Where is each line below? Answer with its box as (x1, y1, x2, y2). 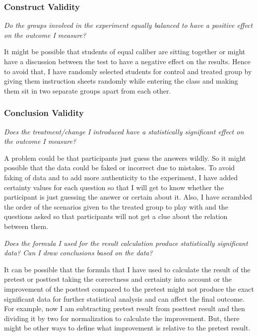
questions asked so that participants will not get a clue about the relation (4, 211, 228, 222)
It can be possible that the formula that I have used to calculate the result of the (4, 264, 251, 274)
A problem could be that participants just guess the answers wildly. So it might (4, 152, 246, 163)
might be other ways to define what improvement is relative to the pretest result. (4, 323, 251, 333)
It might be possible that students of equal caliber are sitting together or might (4, 46, 246, 57)
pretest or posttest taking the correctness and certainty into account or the (4, 274, 232, 284)
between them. (4, 221, 49, 231)
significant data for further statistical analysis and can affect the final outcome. (4, 293, 245, 304)
